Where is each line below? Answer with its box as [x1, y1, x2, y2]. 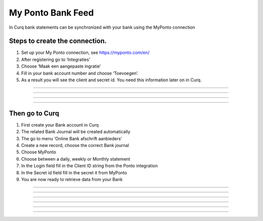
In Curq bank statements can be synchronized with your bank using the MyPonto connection [9, 24, 195, 30]
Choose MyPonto [21, 149, 56, 155]
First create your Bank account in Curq [21, 122, 99, 128]
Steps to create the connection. [9, 37, 107, 45]
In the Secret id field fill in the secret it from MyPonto [21, 169, 128, 175]
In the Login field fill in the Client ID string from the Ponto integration [21, 163, 158, 169]
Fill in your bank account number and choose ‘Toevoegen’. [21, 70, 139, 76]
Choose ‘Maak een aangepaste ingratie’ [21, 63, 101, 69]
